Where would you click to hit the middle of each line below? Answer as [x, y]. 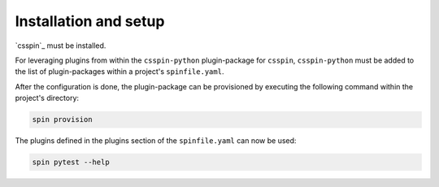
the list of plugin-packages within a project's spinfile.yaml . [120, 72]
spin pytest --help [71, 162]
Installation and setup [90, 21]
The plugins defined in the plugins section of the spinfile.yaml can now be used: [156, 141]
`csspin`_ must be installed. [61, 46]
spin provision [62, 120]
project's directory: [47, 98]
